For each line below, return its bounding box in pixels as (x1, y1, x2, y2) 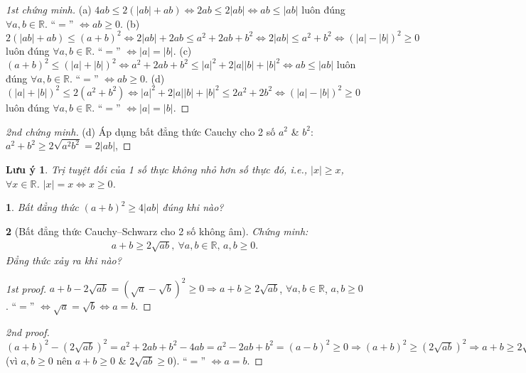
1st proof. (6, 281, 47, 296)
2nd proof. (6, 324, 50, 339)
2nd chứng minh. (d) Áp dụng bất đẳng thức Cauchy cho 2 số (6, 124, 276, 139)
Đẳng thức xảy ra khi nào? (6, 252, 122, 267)
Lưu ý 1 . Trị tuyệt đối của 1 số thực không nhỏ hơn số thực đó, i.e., (6, 162, 308, 177)
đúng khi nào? (162, 200, 224, 215)
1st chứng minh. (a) (6, 2, 92, 16)
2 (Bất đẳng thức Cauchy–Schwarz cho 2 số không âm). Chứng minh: (6, 223, 308, 238)
